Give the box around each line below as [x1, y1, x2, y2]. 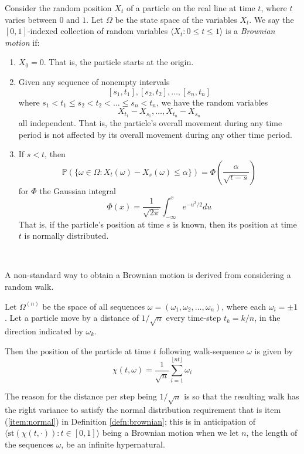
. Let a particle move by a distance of [5, 311, 139, 324]
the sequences [5, 438, 53, 450]
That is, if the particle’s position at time [18, 218, 164, 230]
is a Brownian [225, 25, 275, 37]
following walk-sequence [159, 344, 244, 357]
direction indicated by [5, 325, 83, 337]
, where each [221, 300, 267, 312]
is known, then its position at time [173, 218, 297, 230]
